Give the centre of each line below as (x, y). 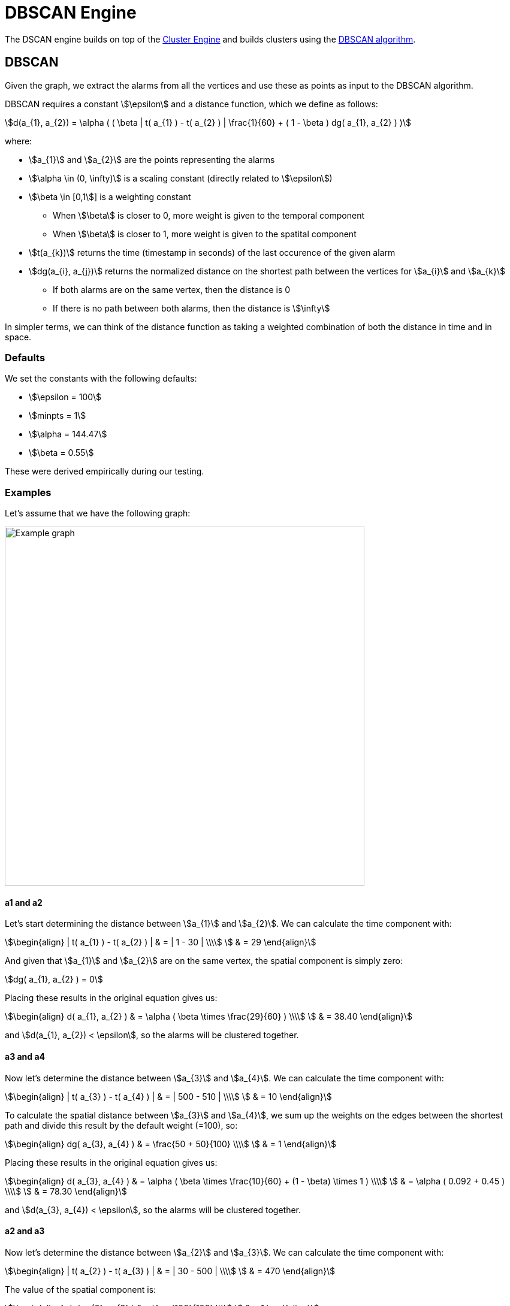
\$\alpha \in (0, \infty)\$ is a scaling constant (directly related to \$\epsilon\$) (181, 178)
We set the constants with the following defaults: (101, 379)
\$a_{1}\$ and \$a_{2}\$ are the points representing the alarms (152, 159)
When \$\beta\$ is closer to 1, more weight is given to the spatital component (205, 234)
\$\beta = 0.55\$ (61, 453)
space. (18, 337)
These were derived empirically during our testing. (105, 471)
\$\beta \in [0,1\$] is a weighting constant (110, 196)
